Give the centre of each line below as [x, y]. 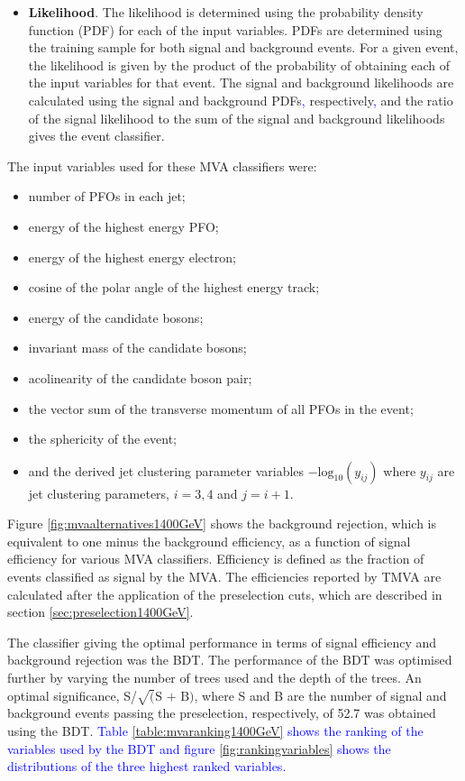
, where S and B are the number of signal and [320, 695]
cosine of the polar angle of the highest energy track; [174, 287]
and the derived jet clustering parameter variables [166, 470]
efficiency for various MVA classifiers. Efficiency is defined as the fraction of [216, 559]
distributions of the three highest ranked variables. [147, 766]
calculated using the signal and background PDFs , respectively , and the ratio [241, 100]
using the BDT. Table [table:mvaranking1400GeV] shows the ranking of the [215, 730]
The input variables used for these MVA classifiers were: [162, 165]
